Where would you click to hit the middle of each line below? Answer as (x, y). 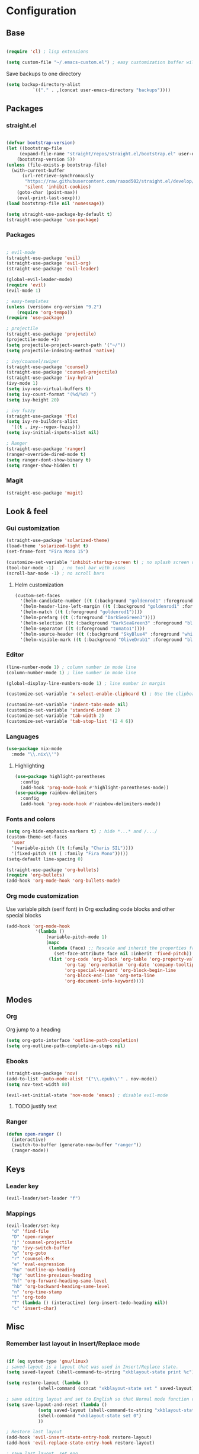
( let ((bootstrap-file (34, 149)
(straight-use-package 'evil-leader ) (53, 269)
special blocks (24, 915)
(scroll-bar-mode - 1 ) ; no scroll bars (55, 573)
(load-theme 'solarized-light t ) (47, 546)
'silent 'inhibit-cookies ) (58, 187)
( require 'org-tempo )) (45, 313)
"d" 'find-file (30, 1231)
